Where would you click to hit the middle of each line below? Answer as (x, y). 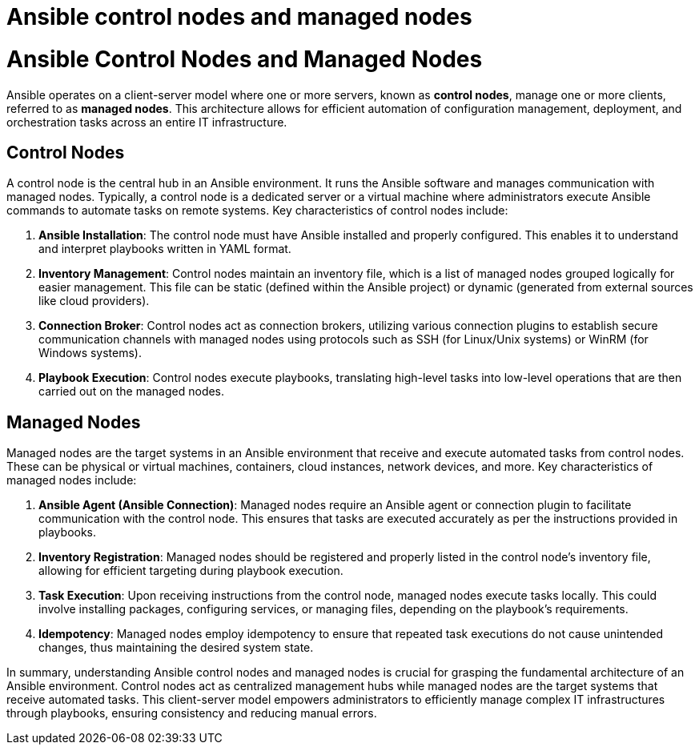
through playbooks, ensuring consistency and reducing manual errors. (192, 713)
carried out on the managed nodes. (132, 392)
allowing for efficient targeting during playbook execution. (191, 571)
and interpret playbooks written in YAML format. (165, 249)
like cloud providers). (94, 301)
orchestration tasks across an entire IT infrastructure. (147, 122)
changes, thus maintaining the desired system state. (176, 648)
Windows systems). (90, 353)
